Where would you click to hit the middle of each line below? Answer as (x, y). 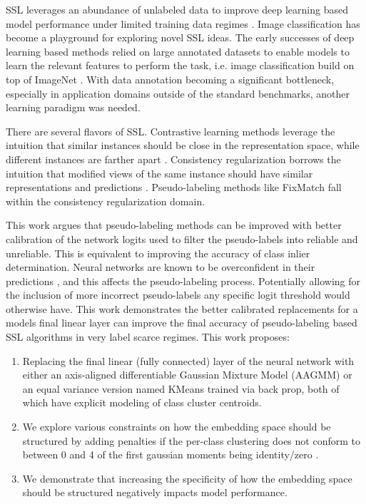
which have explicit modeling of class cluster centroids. (142, 402)
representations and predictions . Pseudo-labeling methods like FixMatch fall (174, 187)
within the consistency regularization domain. (106, 201)
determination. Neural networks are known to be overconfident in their (161, 267)
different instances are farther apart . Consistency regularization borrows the (173, 159)
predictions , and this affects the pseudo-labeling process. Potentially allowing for (183, 281)
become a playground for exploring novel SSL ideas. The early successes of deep (180, 37)
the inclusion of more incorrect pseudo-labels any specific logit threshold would (178, 295)
